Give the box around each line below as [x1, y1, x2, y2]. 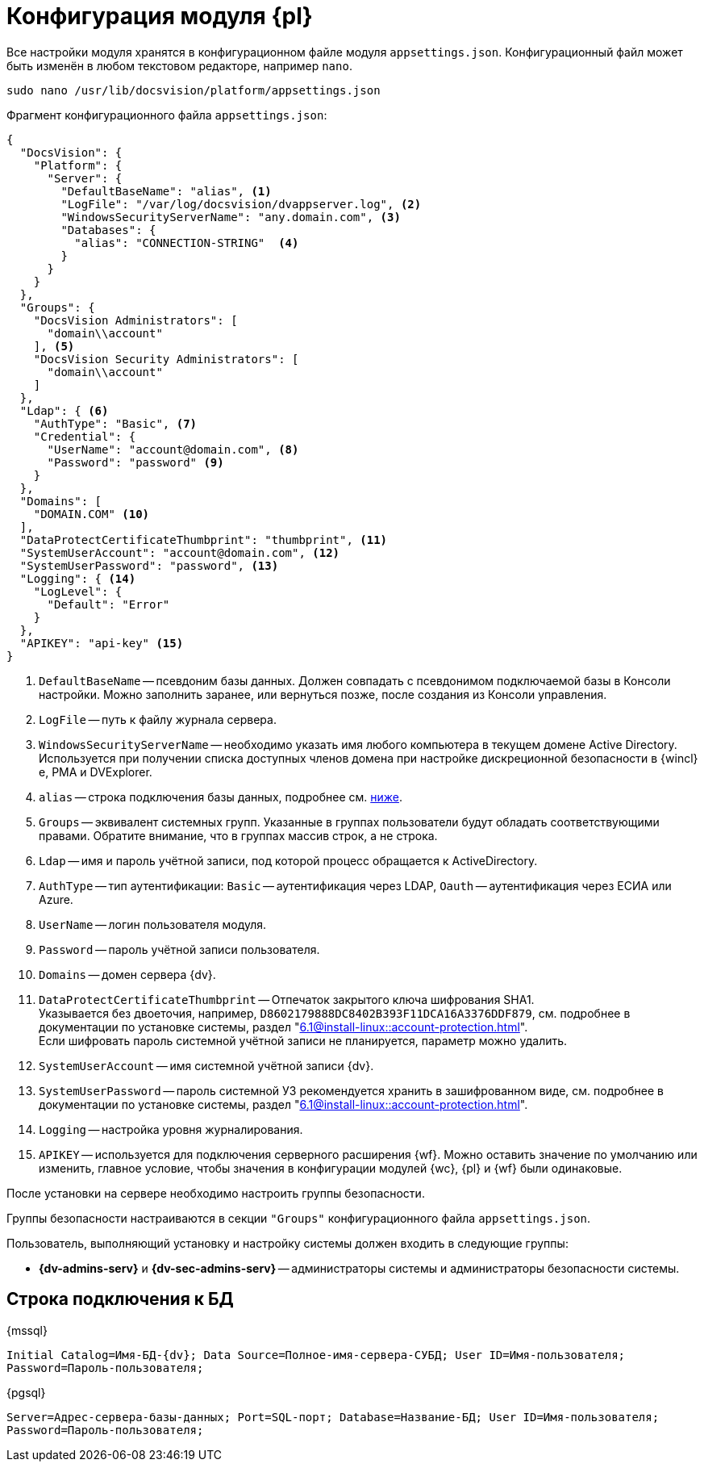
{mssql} [6, 1323, 48, 1337]
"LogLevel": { [33, 584, 123, 598]
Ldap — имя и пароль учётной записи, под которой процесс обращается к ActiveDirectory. [39, 853, 538, 868]
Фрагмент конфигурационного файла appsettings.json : [6, 107, 327, 122]
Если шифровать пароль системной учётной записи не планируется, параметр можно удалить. [39, 1033, 568, 1048]
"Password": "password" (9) [47, 455, 224, 469]
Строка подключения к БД [6, 1289, 234, 1310]
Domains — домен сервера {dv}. [39, 967, 216, 981]
